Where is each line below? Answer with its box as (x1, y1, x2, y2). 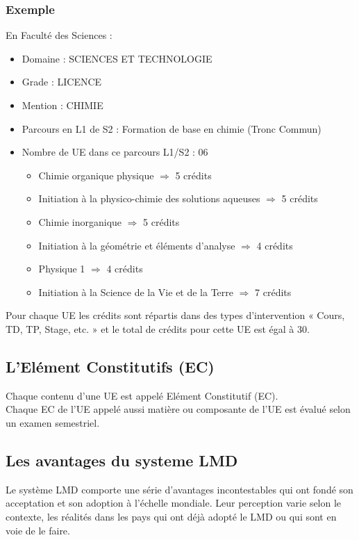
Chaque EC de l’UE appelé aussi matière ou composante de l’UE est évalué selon (6, 402, 351, 416)
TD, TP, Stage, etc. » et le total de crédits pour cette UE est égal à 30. (6, 321, 310, 336)
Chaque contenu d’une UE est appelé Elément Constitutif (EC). (6, 388, 278, 402)
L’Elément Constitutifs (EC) (6, 355, 215, 377)
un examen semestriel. (6, 415, 100, 429)
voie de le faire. (6, 523, 70, 537)
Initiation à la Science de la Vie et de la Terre (38, 284, 234, 299)
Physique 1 (38, 261, 85, 276)
